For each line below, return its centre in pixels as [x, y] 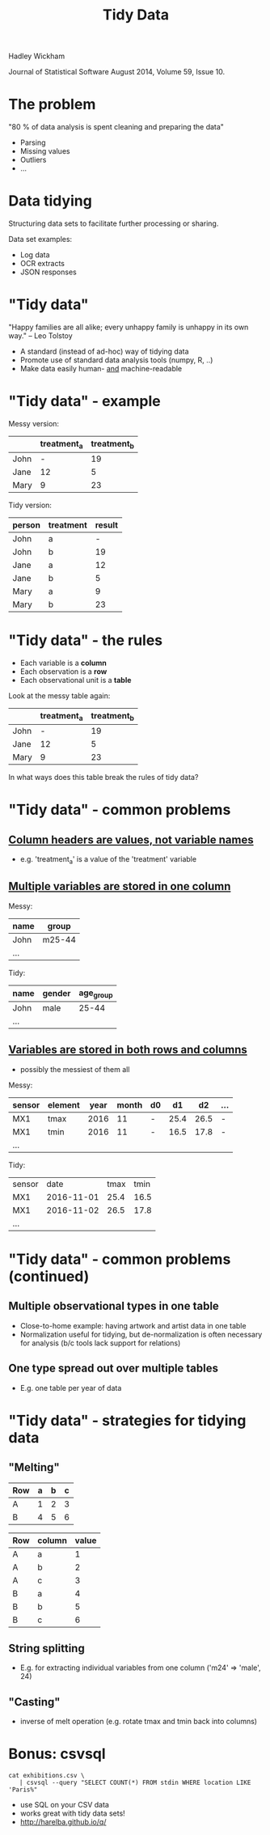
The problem [52, 105]
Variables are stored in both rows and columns [128, 1050]
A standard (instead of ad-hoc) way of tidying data [104, 351]
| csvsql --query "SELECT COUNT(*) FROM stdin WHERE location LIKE [135, 1783]
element [64, 1104]
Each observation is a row [63, 672]
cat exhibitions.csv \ [46, 1776]
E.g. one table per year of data [71, 1388]
